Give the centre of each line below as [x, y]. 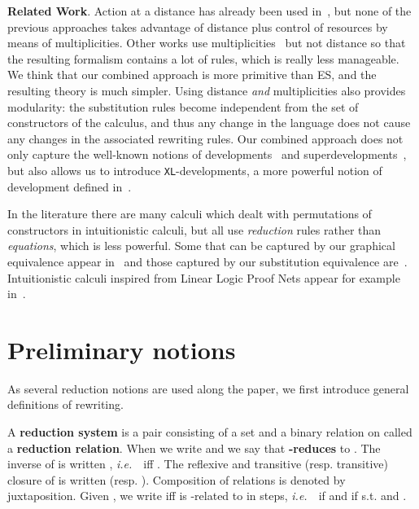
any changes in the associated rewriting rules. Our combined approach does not [205, 138]
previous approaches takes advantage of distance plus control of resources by [198, 26]
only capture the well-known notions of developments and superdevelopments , [207, 154]
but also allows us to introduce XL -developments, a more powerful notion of [195, 170]
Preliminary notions [122, 349]
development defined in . [70, 186]
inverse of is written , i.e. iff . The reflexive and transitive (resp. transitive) [198, 464]
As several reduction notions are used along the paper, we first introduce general [208, 388]
